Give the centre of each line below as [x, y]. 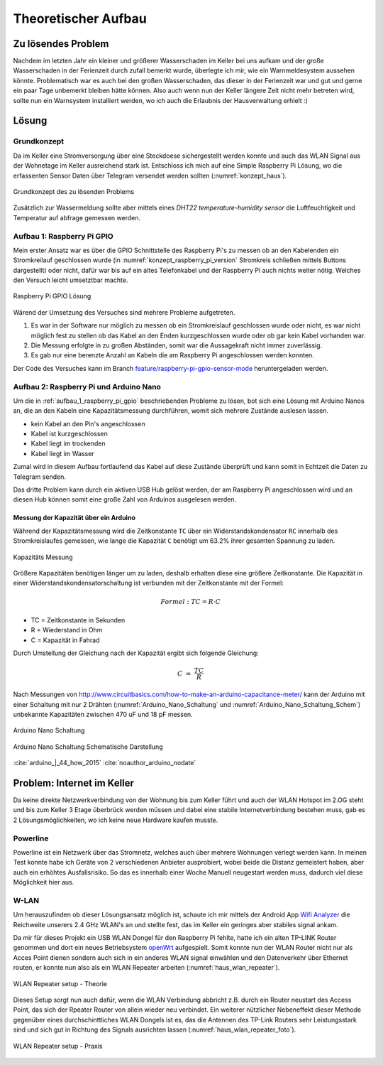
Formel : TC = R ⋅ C [191, 601]
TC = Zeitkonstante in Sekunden [78, 620]
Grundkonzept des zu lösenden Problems [74, 191]
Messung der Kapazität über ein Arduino [74, 518]
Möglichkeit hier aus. [44, 882]
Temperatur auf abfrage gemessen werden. [77, 217]
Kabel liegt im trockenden [68, 443]
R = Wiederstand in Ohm [67, 630]
